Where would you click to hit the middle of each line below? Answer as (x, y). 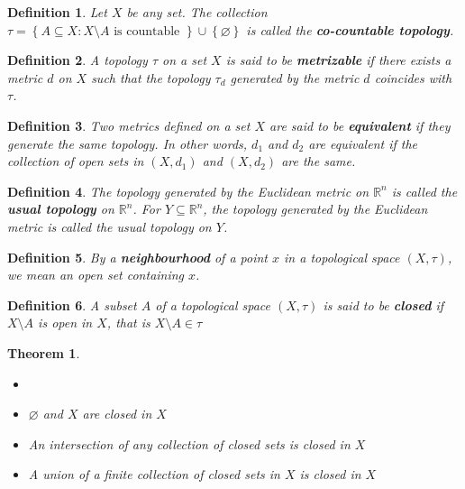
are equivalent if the (363, 143)
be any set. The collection (197, 12)
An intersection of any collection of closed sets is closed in (189, 443)
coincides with (413, 77)
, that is (128, 323)
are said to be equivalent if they (360, 125)
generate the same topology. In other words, (128, 143)
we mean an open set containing (96, 275)
